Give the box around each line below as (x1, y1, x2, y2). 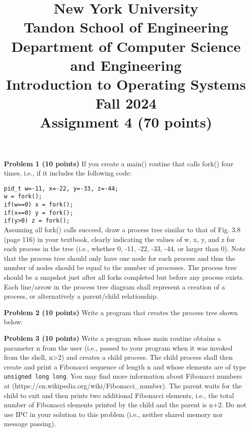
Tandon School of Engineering (23, 17, 229, 37)
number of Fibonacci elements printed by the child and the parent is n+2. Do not (4, 400, 247, 410)
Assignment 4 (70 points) (40, 112, 212, 132)
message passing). (4, 418, 56, 429)
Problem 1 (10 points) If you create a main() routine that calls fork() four (4, 158, 234, 168)
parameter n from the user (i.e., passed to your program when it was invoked (4, 342, 233, 352)
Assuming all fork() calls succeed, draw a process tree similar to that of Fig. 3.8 (4, 224, 241, 234)
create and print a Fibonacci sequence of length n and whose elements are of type (4, 361, 246, 371)
